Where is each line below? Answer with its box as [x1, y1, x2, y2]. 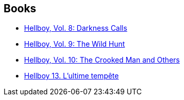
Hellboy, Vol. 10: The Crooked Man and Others [24, 55, 180, 65]
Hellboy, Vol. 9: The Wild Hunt [24, 39, 125, 49]
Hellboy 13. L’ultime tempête [24, 71, 119, 81]
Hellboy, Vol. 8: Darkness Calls [24, 24, 128, 33]
